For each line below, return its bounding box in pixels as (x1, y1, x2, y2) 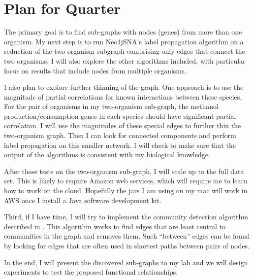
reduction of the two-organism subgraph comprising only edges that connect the (4, 46, 245, 56)
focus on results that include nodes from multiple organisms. (4, 65, 187, 75)
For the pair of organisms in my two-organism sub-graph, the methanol (4, 101, 219, 111)
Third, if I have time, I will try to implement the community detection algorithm (4, 211, 248, 222)
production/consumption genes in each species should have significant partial (4, 110, 236, 121)
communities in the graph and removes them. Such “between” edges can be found (4, 231, 250, 241)
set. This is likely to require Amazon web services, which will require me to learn (4, 175, 248, 186)
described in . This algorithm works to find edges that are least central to (4, 221, 226, 231)
